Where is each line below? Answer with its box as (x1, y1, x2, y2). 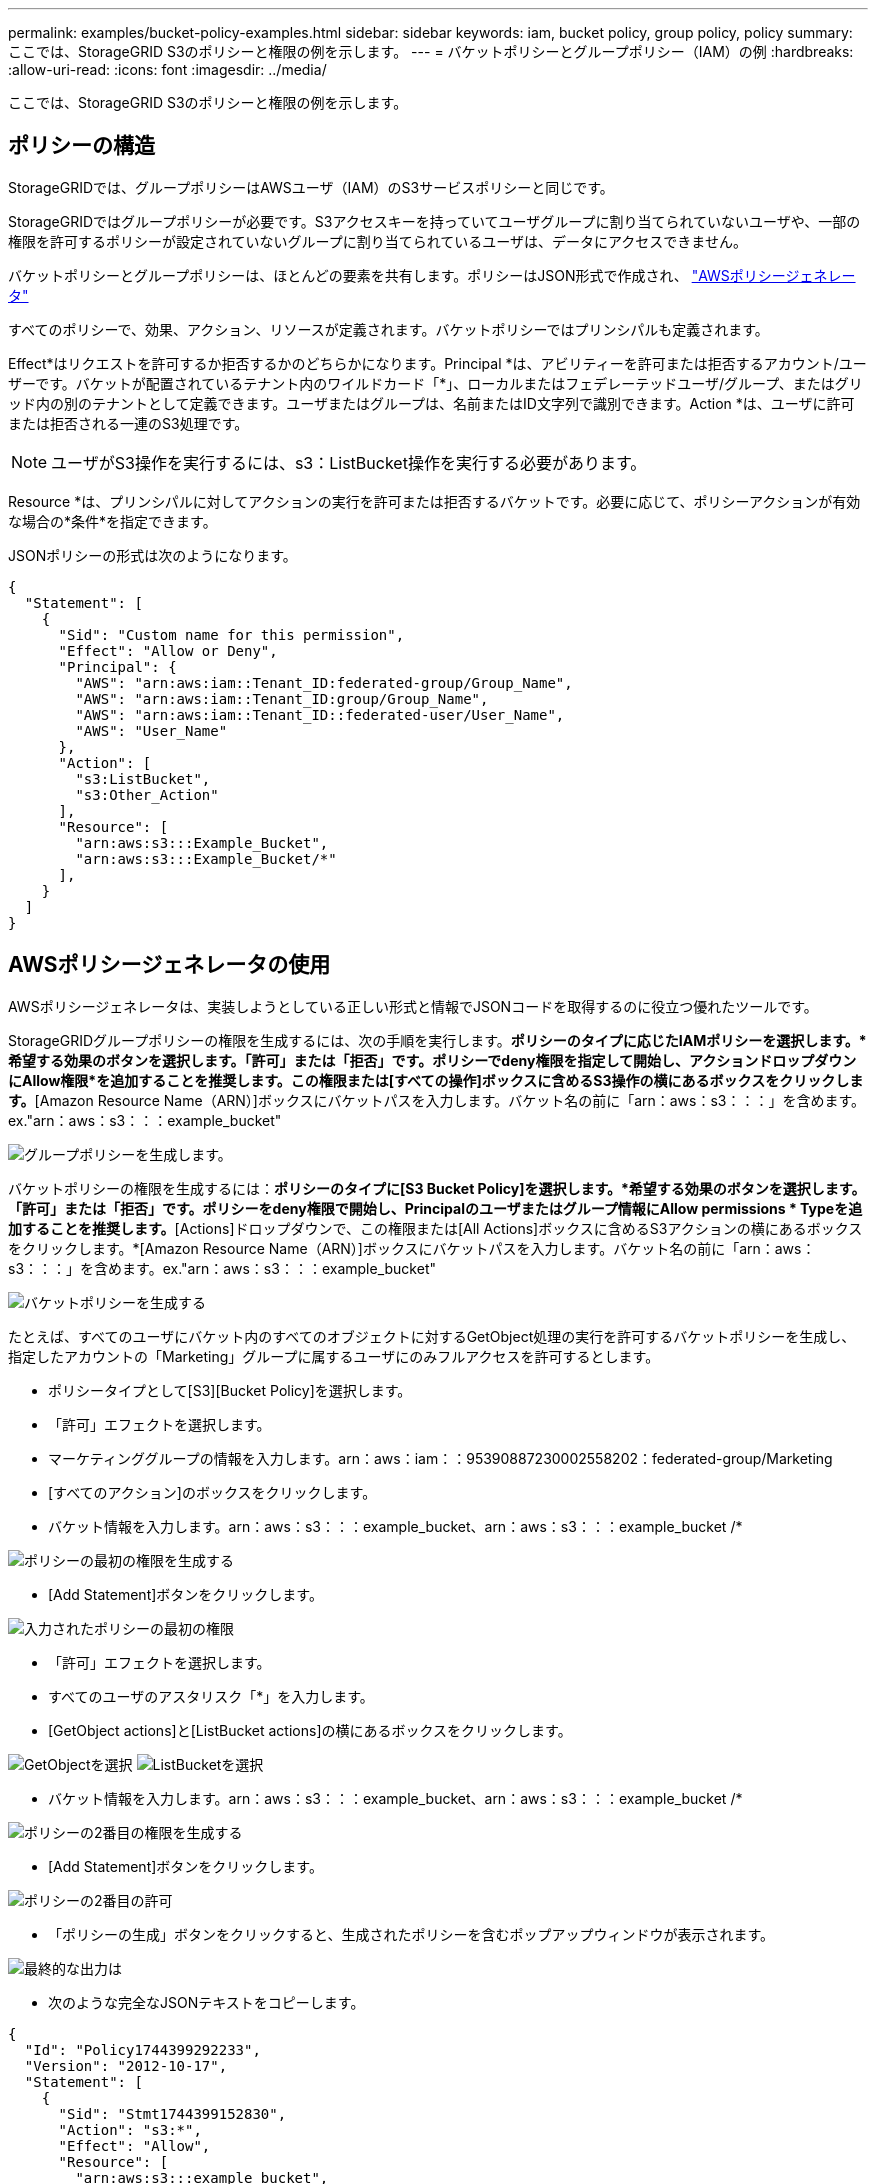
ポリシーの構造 (8, 133, 155, 159)
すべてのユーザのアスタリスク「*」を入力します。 (48, 1687, 374, 1705)
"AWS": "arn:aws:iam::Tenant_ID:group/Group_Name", (75, 690, 489, 707)
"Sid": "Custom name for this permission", (58, 626, 405, 643)
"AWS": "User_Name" (75, 722, 228, 739)
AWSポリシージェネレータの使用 (8, 952, 331, 978)
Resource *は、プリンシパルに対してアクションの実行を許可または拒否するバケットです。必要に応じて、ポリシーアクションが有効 (8, 492, 861, 510)
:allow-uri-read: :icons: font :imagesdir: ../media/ (8, 61, 327, 78)
